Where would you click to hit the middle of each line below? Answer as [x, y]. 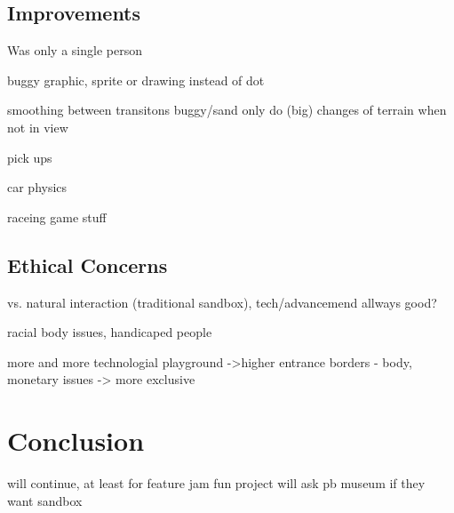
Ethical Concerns [88, 265]
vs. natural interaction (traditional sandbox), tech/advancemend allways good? [222, 302]
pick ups [30, 157]
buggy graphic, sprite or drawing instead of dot [136, 80]
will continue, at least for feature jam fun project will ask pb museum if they [216, 483]
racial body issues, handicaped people [110, 332]
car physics [37, 187]
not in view [38, 127]
